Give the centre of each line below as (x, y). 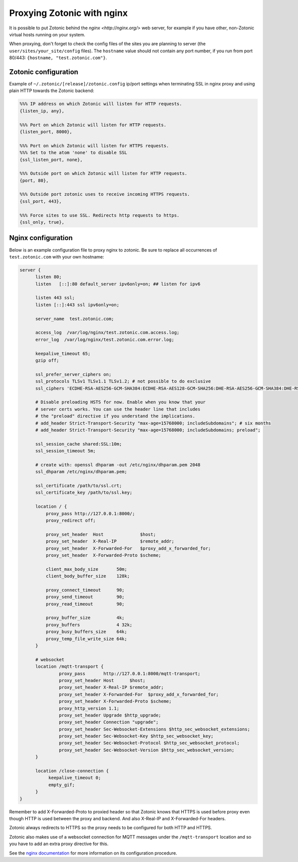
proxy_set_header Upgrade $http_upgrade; (110, 715)
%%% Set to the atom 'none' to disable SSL (74, 153)
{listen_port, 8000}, (46, 131)
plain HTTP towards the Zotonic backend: (52, 91)
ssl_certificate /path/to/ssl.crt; (79, 486)
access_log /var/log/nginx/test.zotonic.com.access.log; (108, 333)
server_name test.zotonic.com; (75, 319)
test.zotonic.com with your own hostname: (57, 257)
